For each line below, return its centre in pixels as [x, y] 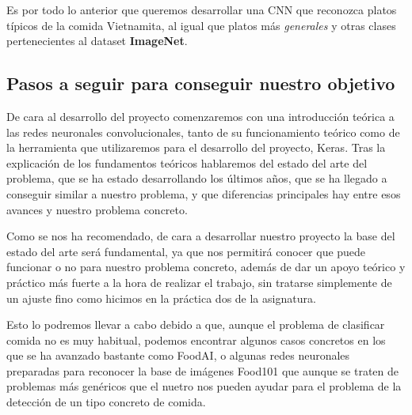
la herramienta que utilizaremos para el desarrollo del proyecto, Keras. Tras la [196, 147]
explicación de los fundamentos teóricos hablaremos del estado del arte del [187, 162]
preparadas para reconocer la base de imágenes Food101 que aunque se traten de [202, 370]
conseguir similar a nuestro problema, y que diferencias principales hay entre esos [204, 193]
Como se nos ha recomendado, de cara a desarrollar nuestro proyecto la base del [201, 236]
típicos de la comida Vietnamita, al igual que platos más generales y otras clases [201, 25]
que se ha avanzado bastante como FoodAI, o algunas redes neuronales [178, 355]
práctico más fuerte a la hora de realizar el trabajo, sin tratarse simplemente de [199, 282]
